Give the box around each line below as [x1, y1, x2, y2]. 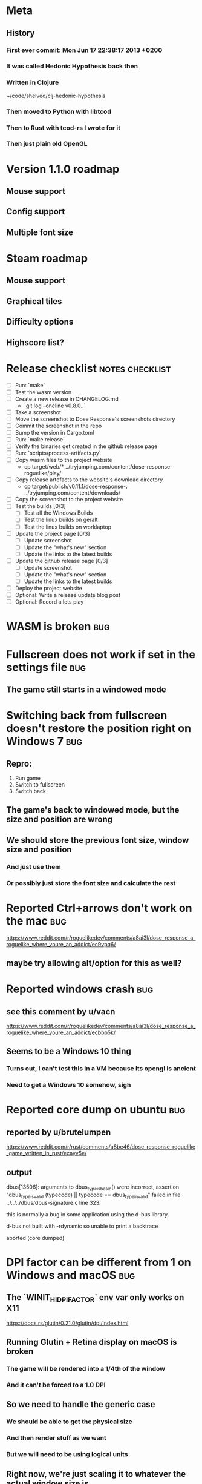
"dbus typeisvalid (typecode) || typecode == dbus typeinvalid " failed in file [6, 1191, 181, 1199]
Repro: [6, 758, 32, 769]
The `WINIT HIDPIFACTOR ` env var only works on [6, 1292, 184, 1304]
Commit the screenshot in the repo [15, 422, 102, 429]
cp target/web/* [24, 463, 65, 470]
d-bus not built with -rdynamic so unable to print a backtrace [6, 1222, 158, 1230]
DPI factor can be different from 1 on [6, 1255, 192, 1269]
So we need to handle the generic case [6, 1399, 155, 1410]
